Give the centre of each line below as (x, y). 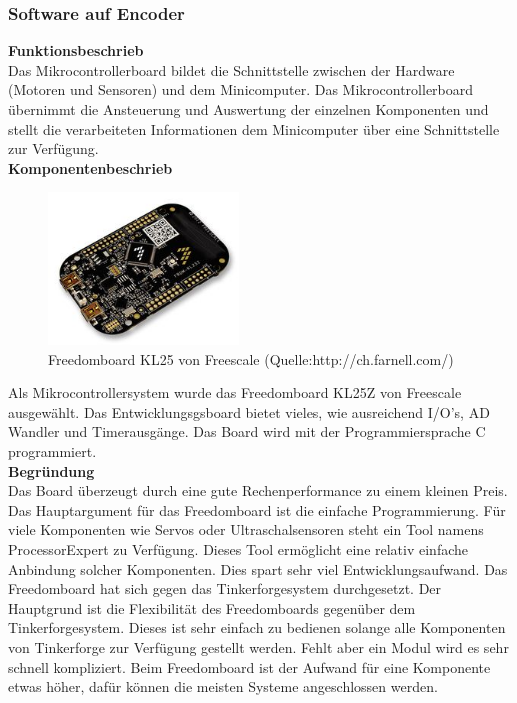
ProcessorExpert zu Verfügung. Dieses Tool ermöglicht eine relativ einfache (238, 548)
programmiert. (52, 450)
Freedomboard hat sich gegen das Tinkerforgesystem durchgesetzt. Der (225, 588)
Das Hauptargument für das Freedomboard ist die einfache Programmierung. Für (257, 509)
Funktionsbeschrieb (76, 50)
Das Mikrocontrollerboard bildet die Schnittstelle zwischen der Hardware (231, 69)
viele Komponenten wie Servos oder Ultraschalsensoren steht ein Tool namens (246, 529)
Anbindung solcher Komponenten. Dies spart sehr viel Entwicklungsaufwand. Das (258, 568)
